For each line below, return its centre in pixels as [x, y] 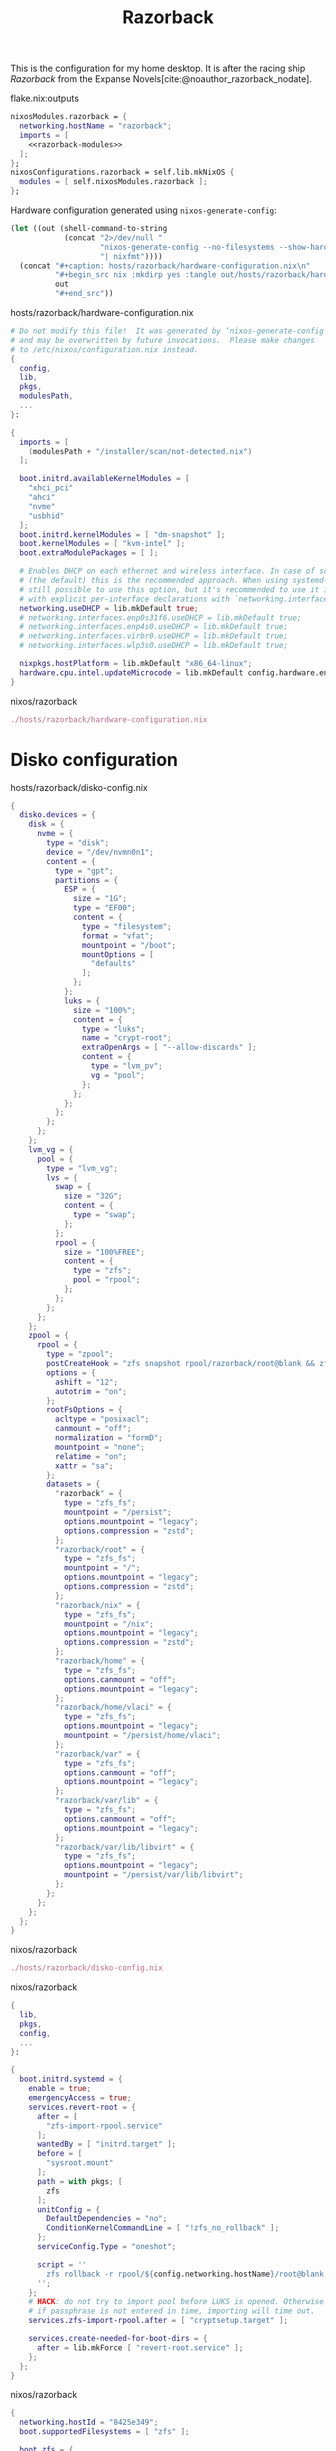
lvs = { [62, 1177]
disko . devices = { [58, 815]
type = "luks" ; [113, 1029]
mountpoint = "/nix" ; [109, 1624]
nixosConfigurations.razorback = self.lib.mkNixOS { [122, 172]
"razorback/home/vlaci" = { [113, 1707]
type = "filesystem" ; [126, 926]
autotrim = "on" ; [91, 1391]
